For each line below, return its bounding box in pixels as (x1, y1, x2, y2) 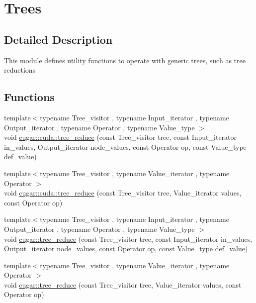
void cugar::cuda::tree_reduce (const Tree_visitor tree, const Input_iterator (4, 132, 237, 142)
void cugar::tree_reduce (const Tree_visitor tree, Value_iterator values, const (4, 279, 242, 290)
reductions (4, 65, 36, 75)
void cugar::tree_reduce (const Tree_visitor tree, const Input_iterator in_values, (4, 233, 253, 244)
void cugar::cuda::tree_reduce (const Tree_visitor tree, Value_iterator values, (4, 188, 242, 198)
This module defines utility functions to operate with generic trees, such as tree (4, 55, 246, 65)
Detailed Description (4, 31, 113, 47)
